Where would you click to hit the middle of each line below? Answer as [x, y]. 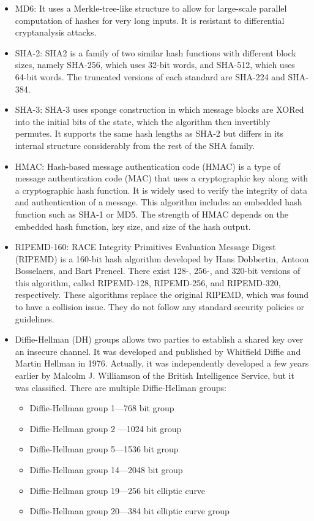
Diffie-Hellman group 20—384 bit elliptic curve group [129, 511]
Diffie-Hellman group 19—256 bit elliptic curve [118, 490]
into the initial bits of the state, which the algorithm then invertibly [143, 121]
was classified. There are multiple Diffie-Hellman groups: [121, 387]
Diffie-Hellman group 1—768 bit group [102, 408]
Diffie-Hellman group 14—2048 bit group [106, 470]
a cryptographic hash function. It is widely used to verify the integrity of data [161, 190]
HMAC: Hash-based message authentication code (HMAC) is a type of [148, 166]
